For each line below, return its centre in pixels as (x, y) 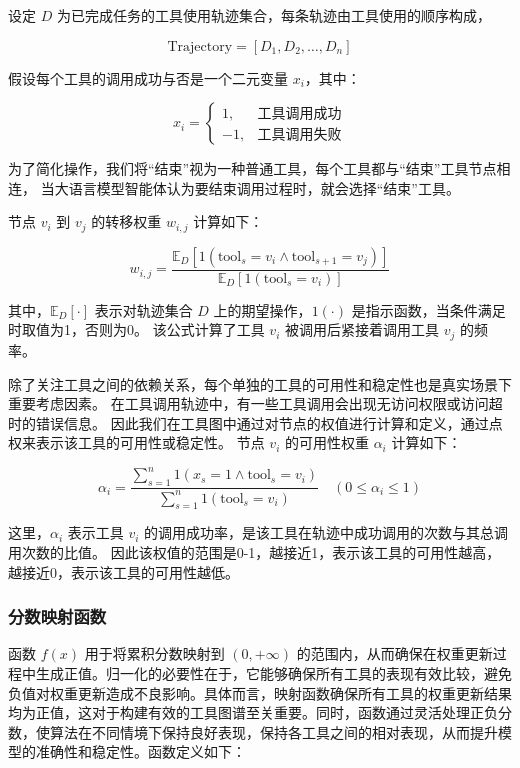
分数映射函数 (57, 616)
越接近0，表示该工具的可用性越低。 (123, 571)
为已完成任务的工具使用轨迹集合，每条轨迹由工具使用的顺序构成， (273, 15)
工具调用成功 (299, 113)
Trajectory (200, 46)
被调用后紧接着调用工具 (361, 329)
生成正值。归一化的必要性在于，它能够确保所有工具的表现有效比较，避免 (273, 672)
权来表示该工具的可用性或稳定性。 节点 (136, 442)
